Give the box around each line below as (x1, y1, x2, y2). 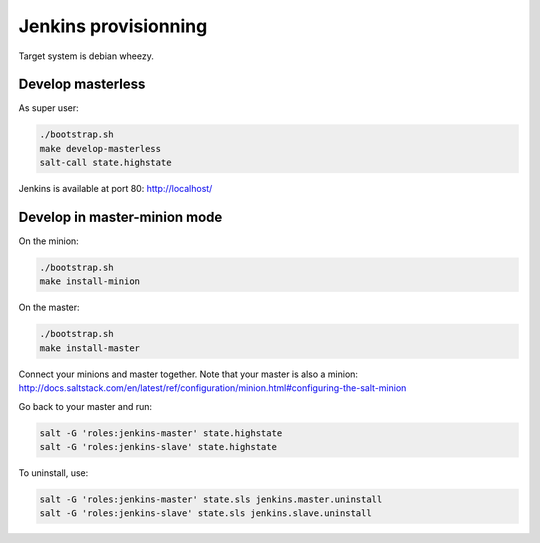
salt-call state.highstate (39, 157, 172, 169)
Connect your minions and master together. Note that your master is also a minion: (18, 368, 359, 380)
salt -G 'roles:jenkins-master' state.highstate (39, 427, 283, 439)
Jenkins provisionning (18, 15, 208, 37)
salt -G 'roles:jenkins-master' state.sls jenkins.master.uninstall (39, 493, 383, 505)
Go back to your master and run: (18, 400, 153, 412)
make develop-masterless (39, 143, 162, 154)
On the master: (18, 301, 80, 314)
